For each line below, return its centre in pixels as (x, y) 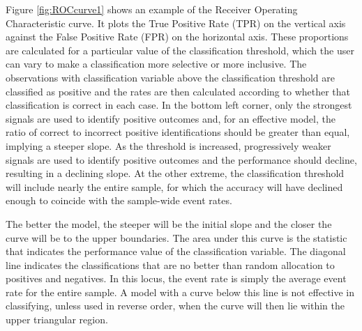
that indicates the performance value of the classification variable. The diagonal (176, 251)
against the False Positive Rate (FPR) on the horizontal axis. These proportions (177, 37)
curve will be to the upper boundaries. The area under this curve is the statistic (176, 237)
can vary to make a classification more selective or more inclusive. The (156, 64)
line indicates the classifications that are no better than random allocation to (170, 264)
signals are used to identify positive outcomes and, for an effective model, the (171, 118)
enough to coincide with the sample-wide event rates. (119, 200)
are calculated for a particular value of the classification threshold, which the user (180, 50)
